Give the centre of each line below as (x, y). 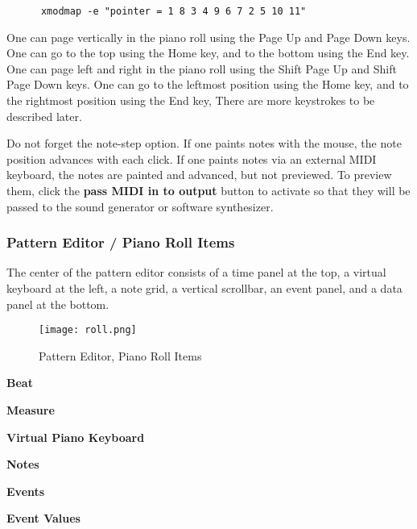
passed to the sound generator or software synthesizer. (140, 206)
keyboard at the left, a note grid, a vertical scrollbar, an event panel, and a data (204, 288)
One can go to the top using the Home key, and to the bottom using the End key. (208, 53)
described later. (44, 116)
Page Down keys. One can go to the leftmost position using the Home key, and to (208, 84)
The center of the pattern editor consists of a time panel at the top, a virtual (196, 272)
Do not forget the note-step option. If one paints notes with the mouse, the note (204, 143)
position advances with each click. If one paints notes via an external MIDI (192, 158)
